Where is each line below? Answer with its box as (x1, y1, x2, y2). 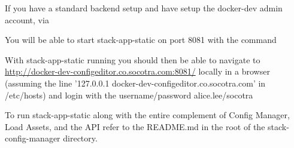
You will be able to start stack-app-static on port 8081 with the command (5, 33, 277, 46)
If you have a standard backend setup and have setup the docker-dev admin (5, 2, 283, 14)
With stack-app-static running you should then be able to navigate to (5, 53, 260, 66)
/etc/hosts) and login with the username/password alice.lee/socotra (5, 88, 253, 101)
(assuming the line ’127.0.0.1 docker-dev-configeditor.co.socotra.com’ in (5, 76, 266, 89)
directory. (63, 132, 98, 144)
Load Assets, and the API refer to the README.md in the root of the (5, 120, 265, 132)
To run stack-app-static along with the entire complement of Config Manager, (5, 109, 290, 121)
